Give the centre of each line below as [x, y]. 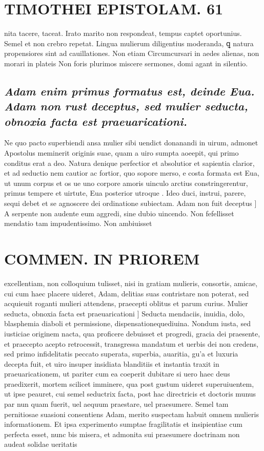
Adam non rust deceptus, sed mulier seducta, [126, 106]
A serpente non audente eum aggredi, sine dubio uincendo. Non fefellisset [119, 213]
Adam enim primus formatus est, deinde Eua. [129, 91]
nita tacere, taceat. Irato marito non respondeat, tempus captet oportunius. [123, 33]
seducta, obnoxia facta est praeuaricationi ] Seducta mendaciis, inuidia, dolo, [125, 313]
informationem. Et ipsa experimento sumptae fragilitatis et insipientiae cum [123, 424]
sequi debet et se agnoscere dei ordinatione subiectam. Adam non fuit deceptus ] [130, 203]
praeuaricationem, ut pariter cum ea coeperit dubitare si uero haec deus [117, 374]
